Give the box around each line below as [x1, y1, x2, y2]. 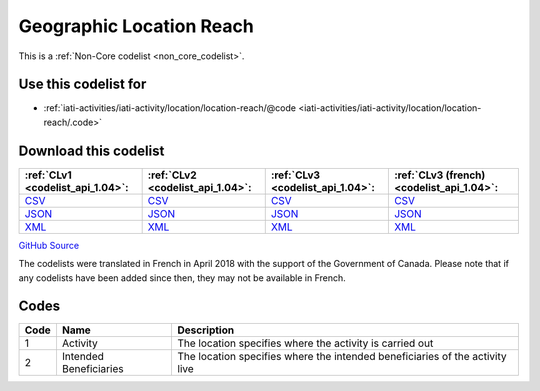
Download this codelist [18, 142, 165, 159]
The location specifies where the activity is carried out [177, 336, 434, 350]
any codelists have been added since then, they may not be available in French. [18, 271, 347, 284]
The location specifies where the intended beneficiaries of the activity [177, 350, 507, 364]
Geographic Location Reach [18, 15, 254, 37]
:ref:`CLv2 [147, 168, 197, 182]
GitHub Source [18, 239, 80, 251]
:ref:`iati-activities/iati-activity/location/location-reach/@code [43, 102, 297, 114]
